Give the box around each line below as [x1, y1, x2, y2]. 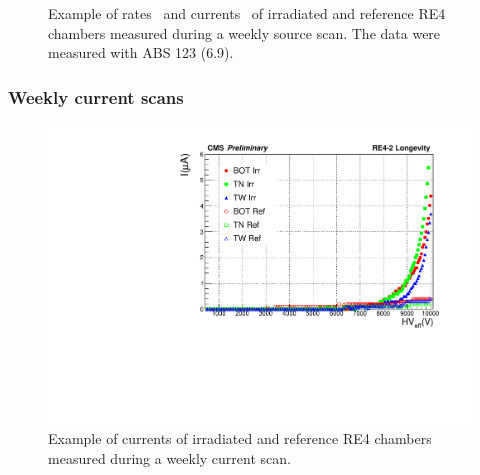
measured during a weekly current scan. [48, 447, 291, 468]
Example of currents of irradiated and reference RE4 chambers [48, 428, 432, 449]
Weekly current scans [8, 84, 184, 109]
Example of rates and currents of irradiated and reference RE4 [48, 3, 446, 23]
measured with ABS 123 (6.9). [48, 42, 234, 63]
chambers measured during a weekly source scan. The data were [48, 22, 441, 43]
